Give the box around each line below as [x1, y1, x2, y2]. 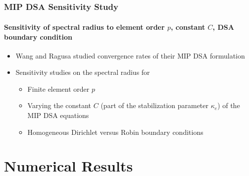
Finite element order [27, 83, 90, 94]
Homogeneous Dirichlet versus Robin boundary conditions [27, 126, 203, 137]
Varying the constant [27, 100, 92, 111]
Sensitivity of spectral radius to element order [4, 21, 165, 32]
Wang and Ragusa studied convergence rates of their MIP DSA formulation [15, 50, 245, 60]
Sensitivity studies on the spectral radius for [15, 67, 150, 77]
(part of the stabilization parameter [100, 100, 209, 111]
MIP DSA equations [27, 110, 89, 120]
